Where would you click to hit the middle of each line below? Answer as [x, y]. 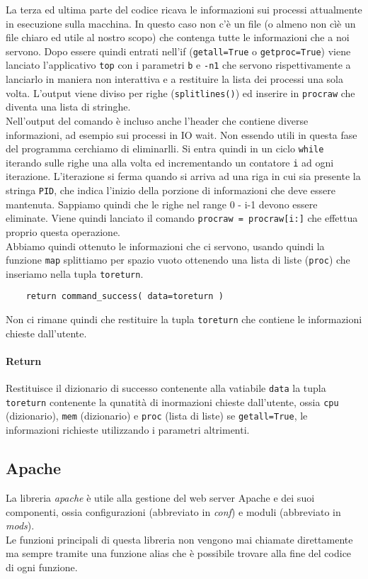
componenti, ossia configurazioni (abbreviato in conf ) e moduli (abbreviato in [173, 511]
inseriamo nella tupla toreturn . [75, 273]
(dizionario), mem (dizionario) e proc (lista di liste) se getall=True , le [157, 416]
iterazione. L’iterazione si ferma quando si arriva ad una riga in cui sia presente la [183, 176]
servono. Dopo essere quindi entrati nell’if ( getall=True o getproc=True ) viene [178, 51]
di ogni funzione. [42, 567]
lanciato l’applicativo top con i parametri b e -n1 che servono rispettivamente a [178, 65]
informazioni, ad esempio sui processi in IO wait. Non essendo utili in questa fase [182, 134]
